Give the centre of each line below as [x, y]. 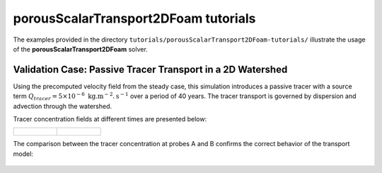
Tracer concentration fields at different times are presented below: [110, 119]
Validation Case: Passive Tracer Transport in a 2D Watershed [150, 70]
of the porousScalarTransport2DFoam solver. [80, 49]
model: [23, 154]
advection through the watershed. [63, 106]
